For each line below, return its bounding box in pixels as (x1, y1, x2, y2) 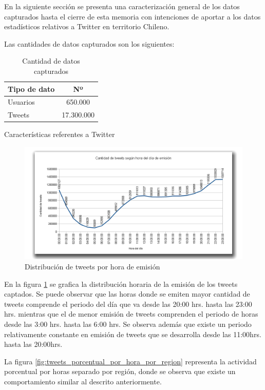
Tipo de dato (8, 83, 55, 94)
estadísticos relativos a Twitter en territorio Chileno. (4, 21, 169, 32)
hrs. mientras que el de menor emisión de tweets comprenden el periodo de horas (4, 308, 258, 319)
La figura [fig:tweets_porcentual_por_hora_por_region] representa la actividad (4, 356, 257, 366)
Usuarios (8, 96, 35, 107)
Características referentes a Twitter (4, 129, 115, 140)
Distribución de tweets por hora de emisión (25, 261, 160, 271)
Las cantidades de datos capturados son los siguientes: (4, 38, 175, 49)
